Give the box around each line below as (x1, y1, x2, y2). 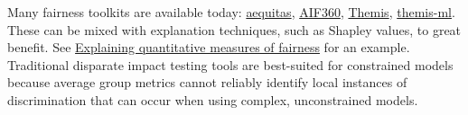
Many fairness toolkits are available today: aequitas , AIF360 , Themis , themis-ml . (7, 3, 455, 21)
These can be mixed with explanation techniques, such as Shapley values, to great (7, 20, 462, 39)
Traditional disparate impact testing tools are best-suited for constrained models (7, 55, 454, 74)
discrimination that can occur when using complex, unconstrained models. (7, 90, 418, 109)
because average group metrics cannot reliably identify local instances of (7, 73, 407, 92)
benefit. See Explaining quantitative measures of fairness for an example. (7, 38, 410, 57)
